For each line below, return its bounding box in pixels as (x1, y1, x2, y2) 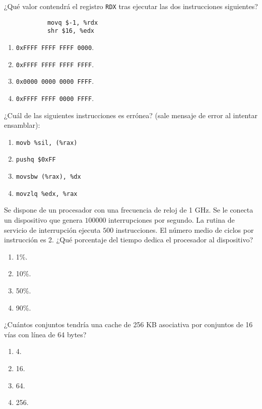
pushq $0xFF (16, 156, 56, 164)
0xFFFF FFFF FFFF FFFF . (16, 59, 94, 69)
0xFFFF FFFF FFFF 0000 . (16, 41, 94, 52)
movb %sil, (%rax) (16, 139, 78, 146)
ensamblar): (4, 120, 40, 130)
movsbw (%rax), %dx (16, 173, 81, 181)
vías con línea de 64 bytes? (4, 329, 87, 339)
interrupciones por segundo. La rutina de (108, 215, 235, 225)
